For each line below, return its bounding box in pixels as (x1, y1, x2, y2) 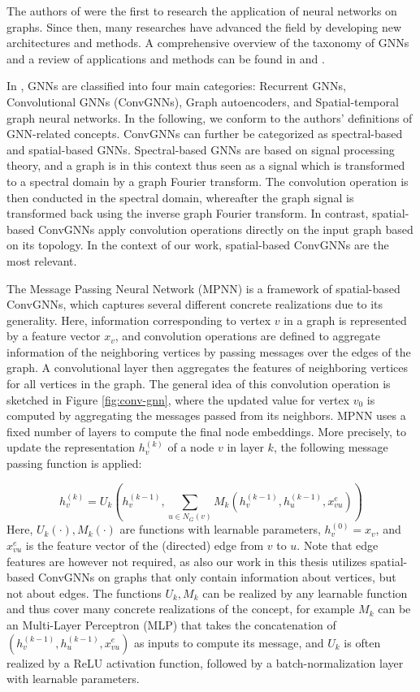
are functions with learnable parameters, (119, 521, 321, 538)
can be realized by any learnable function (202, 584, 408, 601)
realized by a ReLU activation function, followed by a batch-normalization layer (6, 654, 404, 671)
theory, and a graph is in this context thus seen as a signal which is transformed (6, 157, 405, 174)
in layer (227, 439, 264, 456)
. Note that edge (297, 536, 379, 553)
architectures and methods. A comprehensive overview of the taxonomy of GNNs (6, 34, 409, 51)
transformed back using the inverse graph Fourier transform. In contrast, (6, 205, 369, 222)
